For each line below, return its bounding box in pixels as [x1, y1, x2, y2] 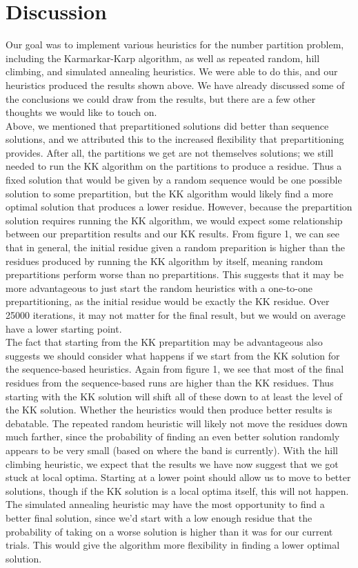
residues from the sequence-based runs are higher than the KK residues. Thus [6, 375, 334, 389]
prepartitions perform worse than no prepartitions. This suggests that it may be [6, 267, 344, 282]
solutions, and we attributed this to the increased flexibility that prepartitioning [6, 132, 344, 146]
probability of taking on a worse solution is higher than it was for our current [6, 524, 333, 538]
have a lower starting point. [6, 321, 122, 335]
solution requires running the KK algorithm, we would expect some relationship [6, 213, 343, 227]
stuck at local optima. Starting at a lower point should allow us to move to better [6, 470, 351, 484]
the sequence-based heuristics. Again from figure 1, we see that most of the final [6, 362, 344, 376]
